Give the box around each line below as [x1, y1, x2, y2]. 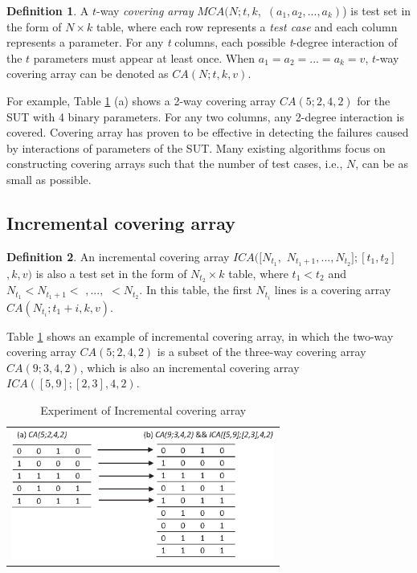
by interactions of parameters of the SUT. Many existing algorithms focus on [6, 139, 386, 156]
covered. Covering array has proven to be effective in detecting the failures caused [6, 124, 409, 141]
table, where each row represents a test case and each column [96, 18, 398, 35]
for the [357, 92, 390, 108]
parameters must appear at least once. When [33, 49, 256, 66]
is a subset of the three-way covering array [157, 343, 366, 360]
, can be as [355, 155, 408, 172]
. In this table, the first [139, 281, 252, 298]
